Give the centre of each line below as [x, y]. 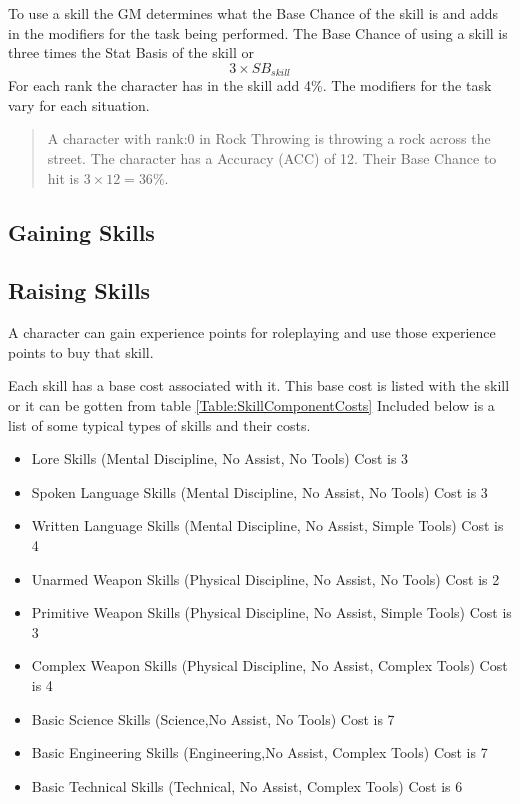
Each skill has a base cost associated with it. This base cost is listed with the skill [259, 385]
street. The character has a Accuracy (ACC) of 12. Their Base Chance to [272, 158]
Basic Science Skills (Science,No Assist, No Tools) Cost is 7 [213, 718]
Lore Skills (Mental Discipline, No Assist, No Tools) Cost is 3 [220, 458]
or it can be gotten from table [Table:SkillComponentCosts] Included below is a [251, 404]
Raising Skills [79, 290]
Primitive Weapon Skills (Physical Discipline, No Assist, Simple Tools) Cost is [271, 612]
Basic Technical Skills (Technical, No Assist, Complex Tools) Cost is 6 [247, 785]
